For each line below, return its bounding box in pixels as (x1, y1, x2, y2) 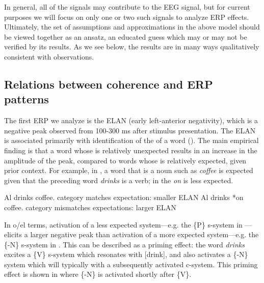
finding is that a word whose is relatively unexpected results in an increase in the (4, 145, 257, 155)
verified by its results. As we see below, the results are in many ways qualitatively (4, 41, 259, 52)
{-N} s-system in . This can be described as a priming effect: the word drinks (4, 239, 245, 249)
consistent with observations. (4, 51, 94, 62)
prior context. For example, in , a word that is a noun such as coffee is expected (4, 165, 253, 176)
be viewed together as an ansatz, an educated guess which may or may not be (4, 31, 247, 42)
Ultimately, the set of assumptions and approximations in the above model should (4, 21, 260, 32)
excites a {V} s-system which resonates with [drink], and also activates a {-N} (4, 249, 248, 260)
